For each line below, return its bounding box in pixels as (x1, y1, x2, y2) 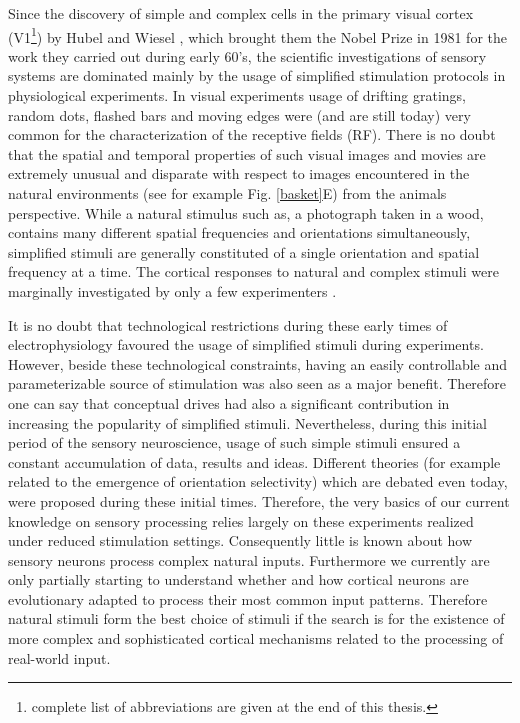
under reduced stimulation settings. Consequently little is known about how (8, 530, 473, 551)
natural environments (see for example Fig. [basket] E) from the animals (8, 183, 447, 203)
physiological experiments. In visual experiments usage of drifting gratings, (8, 85, 466, 106)
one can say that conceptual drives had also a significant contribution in (8, 392, 450, 413)
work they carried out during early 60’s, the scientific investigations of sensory (8, 45, 487, 66)
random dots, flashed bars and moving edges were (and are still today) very (8, 104, 471, 125)
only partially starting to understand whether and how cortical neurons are (8, 569, 469, 590)
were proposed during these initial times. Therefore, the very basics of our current (8, 490, 510, 511)
